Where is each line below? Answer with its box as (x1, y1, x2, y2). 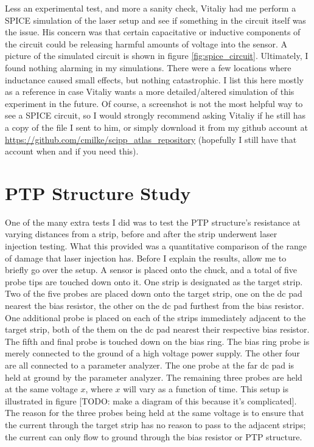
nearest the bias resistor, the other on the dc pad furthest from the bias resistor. (5, 299, 304, 311)
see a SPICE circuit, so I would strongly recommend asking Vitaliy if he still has (5, 109, 306, 122)
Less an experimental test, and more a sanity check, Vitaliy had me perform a (5, 2, 296, 14)
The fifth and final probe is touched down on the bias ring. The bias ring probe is (5, 334, 310, 347)
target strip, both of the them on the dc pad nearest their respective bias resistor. (5, 323, 310, 336)
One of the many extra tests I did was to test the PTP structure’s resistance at (5, 215, 301, 228)
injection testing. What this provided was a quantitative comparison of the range (5, 240, 307, 252)
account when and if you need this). (5, 145, 139, 158)
